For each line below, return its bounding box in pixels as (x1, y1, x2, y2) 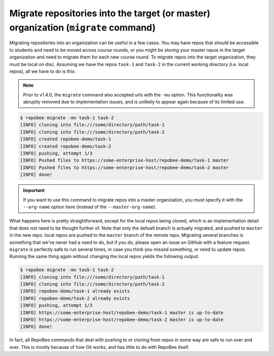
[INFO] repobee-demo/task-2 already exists (20, 295, 130, 301)
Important (23, 187, 45, 193)
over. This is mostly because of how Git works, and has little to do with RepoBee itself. (9, 344, 190, 350)
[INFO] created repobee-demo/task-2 (20, 143, 112, 149)
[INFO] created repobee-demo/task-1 (20, 136, 112, 142)
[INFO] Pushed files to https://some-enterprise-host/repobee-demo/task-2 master (20, 165, 229, 170)
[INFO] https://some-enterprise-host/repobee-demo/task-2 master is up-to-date (20, 317, 224, 322)
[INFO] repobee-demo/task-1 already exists (20, 288, 130, 294)
